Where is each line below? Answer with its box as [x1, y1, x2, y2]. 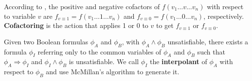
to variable [4, 11, 36, 21]
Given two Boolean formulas [4, 36, 89, 46]
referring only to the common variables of [37, 46, 162, 56]
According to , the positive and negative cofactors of [4, 1, 160, 11]
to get [156, 20, 174, 30]
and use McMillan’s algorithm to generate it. [46, 67, 180, 77]
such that [197, 46, 225, 56]
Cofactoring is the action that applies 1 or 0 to [4, 20, 148, 30]
